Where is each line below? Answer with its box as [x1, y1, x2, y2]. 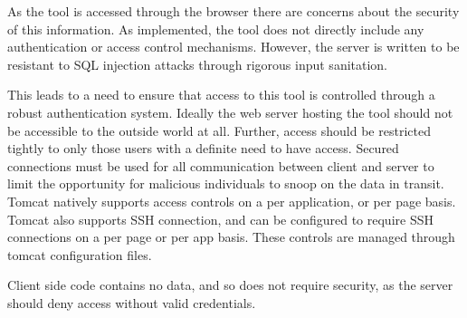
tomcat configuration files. [7, 245, 152, 264]
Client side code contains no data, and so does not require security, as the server [7, 275, 453, 294]
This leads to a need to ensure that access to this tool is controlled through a [7, 85, 435, 104]
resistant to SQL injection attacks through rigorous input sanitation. [7, 54, 388, 73]
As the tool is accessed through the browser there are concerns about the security [7, 2, 460, 20]
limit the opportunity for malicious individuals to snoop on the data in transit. [7, 174, 444, 193]
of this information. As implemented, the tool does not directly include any [7, 19, 424, 38]
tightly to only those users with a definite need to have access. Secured [7, 139, 399, 158]
